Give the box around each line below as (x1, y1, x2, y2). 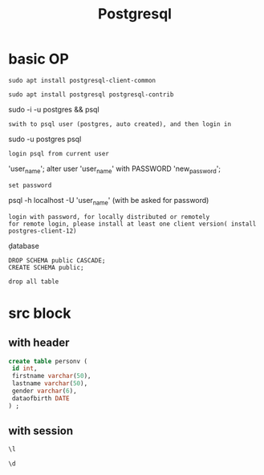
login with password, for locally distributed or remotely (8, 213, 210, 221)
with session (8, 424, 74, 438)
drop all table (8, 278, 59, 286)
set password (8, 181, 52, 189)
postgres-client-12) (8, 226, 78, 235)
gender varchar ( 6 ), (11, 387, 78, 396)
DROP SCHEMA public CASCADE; (8, 256, 106, 265)
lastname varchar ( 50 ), (11, 380, 88, 388)
